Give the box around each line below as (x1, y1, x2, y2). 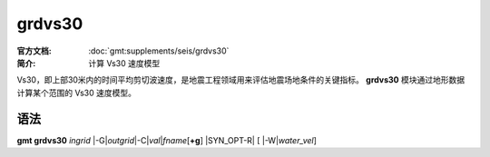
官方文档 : (16, 45, 52, 56)
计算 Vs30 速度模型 (88, 57, 161, 68)
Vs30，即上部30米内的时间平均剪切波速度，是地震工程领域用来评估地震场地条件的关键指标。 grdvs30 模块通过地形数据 (16, 74, 465, 85)
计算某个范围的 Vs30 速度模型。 (16, 87, 136, 98)
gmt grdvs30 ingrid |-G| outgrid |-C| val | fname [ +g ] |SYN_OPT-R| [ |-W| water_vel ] (16, 134, 318, 145)
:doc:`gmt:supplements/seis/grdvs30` (88, 45, 230, 56)
